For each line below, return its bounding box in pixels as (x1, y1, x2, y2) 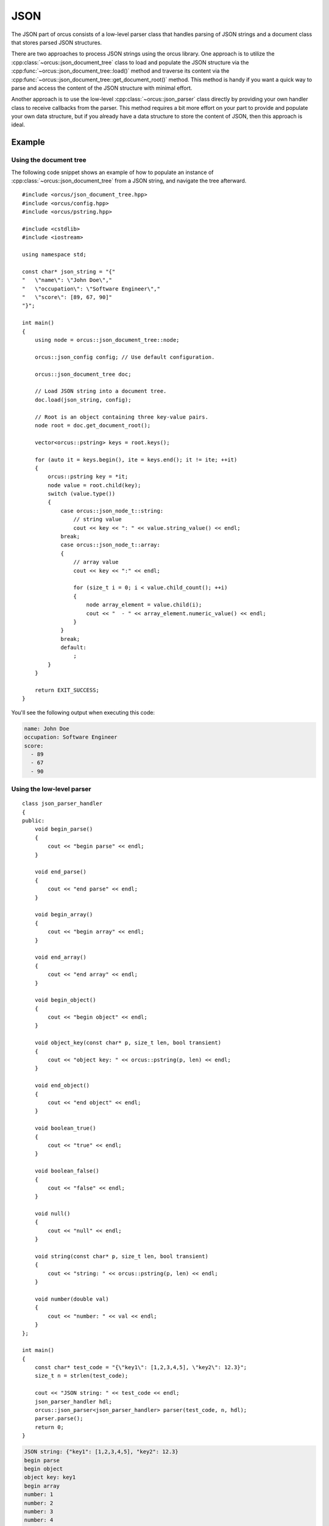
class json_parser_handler (22, 800, 103, 807)
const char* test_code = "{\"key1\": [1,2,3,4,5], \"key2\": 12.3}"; (34, 1364, 247, 1371)
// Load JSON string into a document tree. (34, 388, 167, 395)
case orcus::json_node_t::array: (60, 541, 161, 549)
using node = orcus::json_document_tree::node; (34, 336, 180, 344)
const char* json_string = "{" (22, 268, 116, 275)
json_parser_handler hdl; (34, 1398, 113, 1405)
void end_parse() (34, 869, 87, 875)
